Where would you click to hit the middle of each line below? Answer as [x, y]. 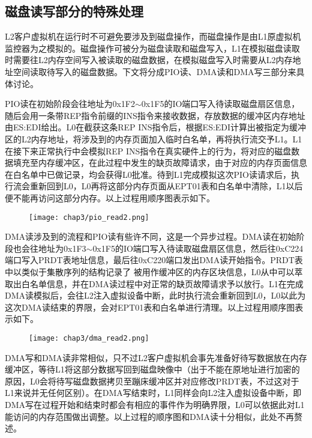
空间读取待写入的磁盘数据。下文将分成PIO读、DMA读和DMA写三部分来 [154, 71]
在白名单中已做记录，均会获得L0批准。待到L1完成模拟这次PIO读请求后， [148, 174]
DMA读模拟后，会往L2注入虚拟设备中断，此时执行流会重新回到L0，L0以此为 [155, 295]
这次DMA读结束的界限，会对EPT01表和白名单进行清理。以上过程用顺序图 [150, 307]
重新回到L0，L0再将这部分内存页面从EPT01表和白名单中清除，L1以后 [166, 186]
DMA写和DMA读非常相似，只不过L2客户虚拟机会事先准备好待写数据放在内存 [156, 357]
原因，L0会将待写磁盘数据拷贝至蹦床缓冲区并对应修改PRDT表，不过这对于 [152, 381]
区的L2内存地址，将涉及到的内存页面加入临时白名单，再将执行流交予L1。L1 [154, 138]
